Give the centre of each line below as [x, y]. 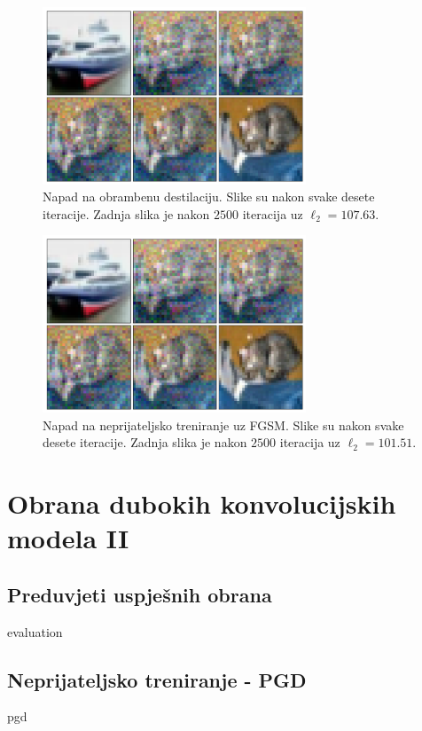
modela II [68, 538]
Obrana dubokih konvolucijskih [202, 503]
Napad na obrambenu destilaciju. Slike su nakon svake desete [209, 197]
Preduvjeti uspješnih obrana [140, 594]
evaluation [35, 631]
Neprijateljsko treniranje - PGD [157, 679]
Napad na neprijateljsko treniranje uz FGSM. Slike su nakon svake [223, 424]
